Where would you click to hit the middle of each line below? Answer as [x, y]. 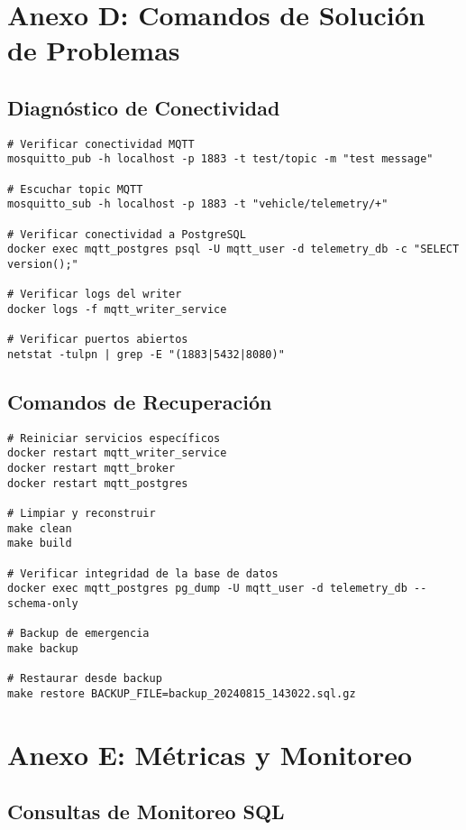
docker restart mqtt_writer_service [117, 453]
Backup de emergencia [85, 634]
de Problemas [94, 50]
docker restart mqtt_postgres [98, 483]
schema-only [43, 604]
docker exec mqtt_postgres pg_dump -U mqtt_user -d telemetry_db [207, 589]
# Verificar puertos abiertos [98, 340]
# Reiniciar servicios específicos [114, 438]
